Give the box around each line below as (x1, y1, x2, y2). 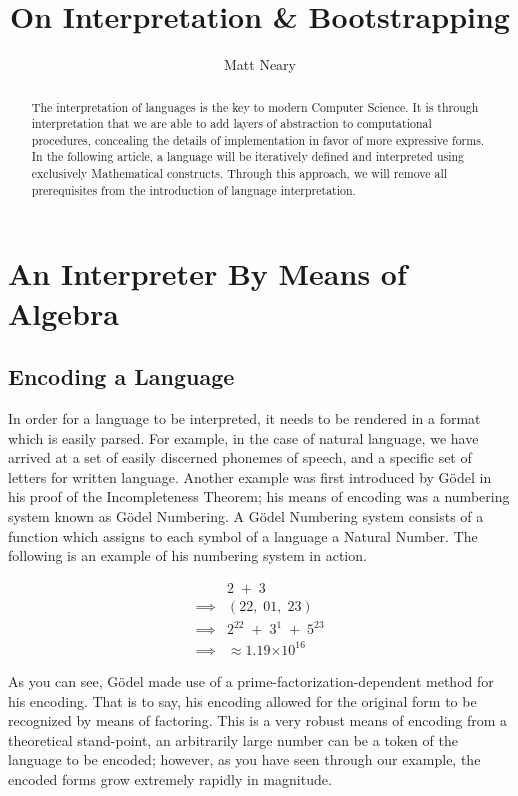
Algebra (8, 292, 119, 333)
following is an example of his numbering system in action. (8, 545, 367, 566)
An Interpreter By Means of (8, 253, 407, 294)
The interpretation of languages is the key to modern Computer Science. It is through (31, 98, 479, 115)
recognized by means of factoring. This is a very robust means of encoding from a (8, 710, 508, 731)
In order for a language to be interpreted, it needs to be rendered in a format (8, 408, 481, 429)
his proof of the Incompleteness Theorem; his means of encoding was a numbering (8, 486, 510, 507)
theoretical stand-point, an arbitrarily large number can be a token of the (8, 729, 458, 750)
